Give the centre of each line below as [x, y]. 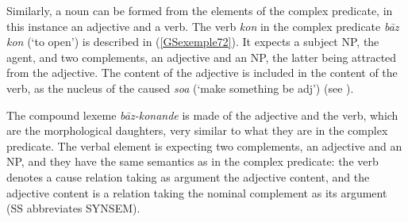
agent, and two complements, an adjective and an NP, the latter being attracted [202, 57]
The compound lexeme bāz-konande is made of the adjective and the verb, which [202, 115]
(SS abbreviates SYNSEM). [73, 208]
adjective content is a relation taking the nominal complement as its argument [197, 192]
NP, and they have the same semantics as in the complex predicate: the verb [192, 161]
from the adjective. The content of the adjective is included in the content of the [202, 73]
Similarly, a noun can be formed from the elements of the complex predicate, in [200, 10]
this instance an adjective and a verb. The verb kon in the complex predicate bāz [203, 26]
